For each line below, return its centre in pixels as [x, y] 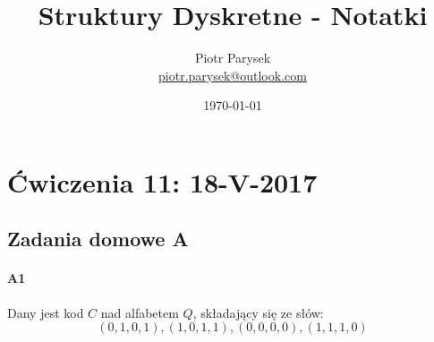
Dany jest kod [46, 312]
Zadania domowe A [98, 239]
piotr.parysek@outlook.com [233, 75]
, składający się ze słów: [258, 312]
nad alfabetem [140, 312]
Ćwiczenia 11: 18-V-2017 [162, 181]
